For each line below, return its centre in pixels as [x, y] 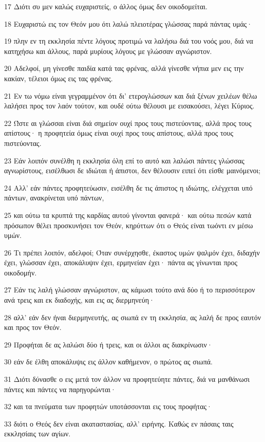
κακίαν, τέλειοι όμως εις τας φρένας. [59, 78]
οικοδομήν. [21, 272]
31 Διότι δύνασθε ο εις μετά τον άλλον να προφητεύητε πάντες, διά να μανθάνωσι [127, 379]
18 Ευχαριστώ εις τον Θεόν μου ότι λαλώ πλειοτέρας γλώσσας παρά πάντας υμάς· [128, 23]
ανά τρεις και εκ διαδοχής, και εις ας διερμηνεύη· [79, 300]
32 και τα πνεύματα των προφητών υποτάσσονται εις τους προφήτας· [108, 406]
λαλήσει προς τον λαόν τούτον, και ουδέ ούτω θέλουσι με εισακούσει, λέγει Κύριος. [129, 106]
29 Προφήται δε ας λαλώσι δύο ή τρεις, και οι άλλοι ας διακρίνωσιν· [108, 344]
